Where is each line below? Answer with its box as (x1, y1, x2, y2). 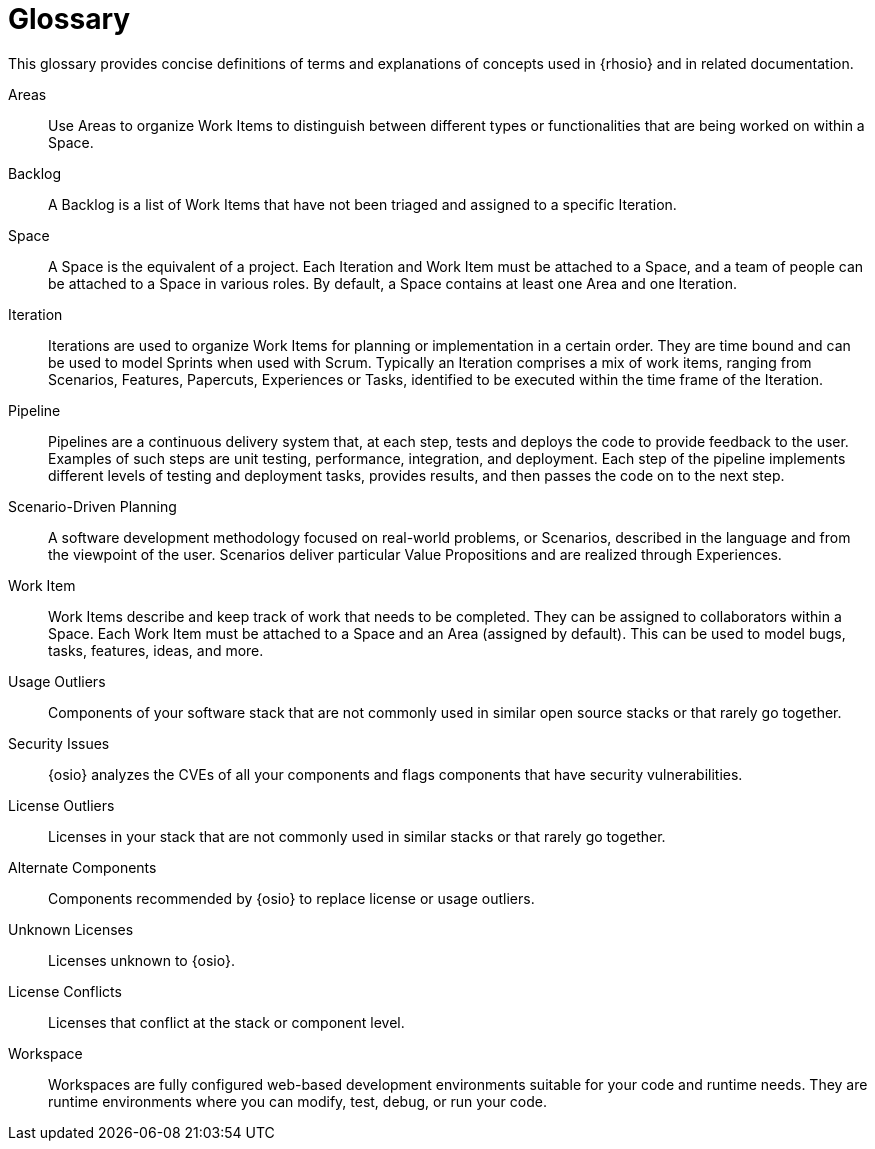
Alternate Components (8, 858, 157, 876)
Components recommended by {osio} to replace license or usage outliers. (48, 889, 535, 907)
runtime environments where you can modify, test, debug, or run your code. (48, 1092, 547, 1110)
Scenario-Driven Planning (8, 497, 177, 515)
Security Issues (8, 734, 110, 752)
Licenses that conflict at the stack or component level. (48, 1013, 405, 1031)
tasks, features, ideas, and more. (48, 641, 264, 659)
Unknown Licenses (8, 920, 134, 938)
